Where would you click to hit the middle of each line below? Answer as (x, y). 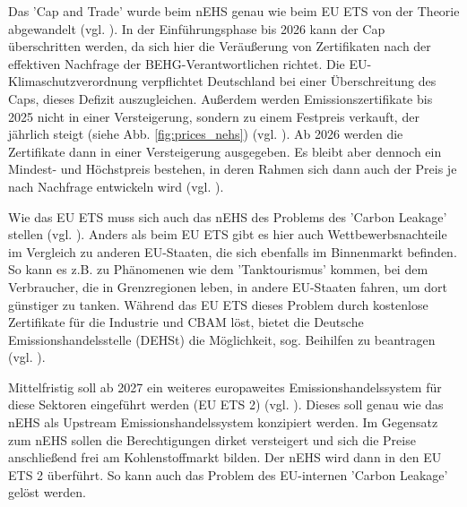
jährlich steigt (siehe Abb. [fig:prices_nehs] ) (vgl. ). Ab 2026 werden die (206, 134)
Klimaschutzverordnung (73, 81)
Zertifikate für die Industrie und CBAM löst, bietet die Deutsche (186, 322)
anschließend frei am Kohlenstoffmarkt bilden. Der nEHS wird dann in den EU (225, 457)
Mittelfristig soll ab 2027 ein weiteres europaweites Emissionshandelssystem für (225, 387)
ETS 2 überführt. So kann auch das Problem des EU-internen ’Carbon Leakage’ (228, 474)
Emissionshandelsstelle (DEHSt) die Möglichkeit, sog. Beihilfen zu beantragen (222, 339)
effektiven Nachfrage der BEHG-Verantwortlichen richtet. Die (177, 63)
